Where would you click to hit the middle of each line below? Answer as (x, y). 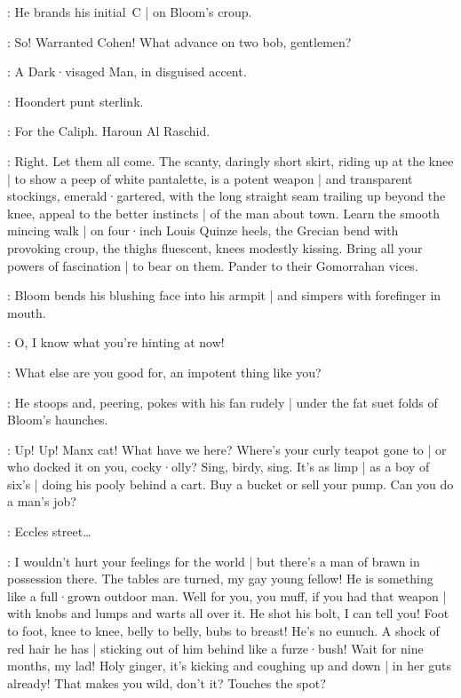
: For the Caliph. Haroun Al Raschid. (109, 131)
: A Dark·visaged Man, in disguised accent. (127, 71)
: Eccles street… (49, 531)
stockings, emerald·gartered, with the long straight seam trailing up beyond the (227, 196)
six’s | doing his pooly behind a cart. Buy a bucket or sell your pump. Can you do (230, 484)
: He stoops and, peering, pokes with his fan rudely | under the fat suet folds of (223, 402)
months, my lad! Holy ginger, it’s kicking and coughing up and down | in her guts (230, 666)
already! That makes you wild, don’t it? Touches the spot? (167, 682)
